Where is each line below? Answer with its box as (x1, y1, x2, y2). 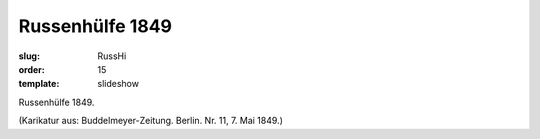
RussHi (97, 50, 127, 62)
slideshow (97, 78, 140, 90)
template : (18, 78, 60, 90)
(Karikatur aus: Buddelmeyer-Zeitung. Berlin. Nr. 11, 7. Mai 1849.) (18, 115, 284, 127)
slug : (18, 50, 40, 62)
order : (18, 63, 45, 75)
